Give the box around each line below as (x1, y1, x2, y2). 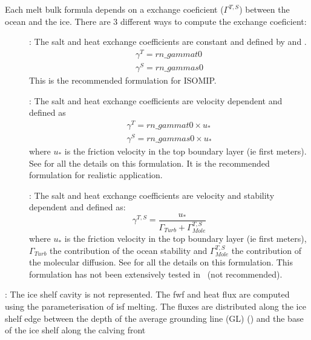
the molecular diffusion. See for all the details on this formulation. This (29, 256, 293, 268)
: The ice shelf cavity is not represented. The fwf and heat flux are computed (5, 288, 290, 301)
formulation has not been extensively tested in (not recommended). (29, 267, 283, 280)
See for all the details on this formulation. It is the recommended (29, 156, 270, 169)
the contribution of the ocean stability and (50, 244, 208, 256)
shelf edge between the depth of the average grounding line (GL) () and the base (5, 312, 304, 324)
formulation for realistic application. (29, 168, 163, 181)
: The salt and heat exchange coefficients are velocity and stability (29, 188, 275, 201)
